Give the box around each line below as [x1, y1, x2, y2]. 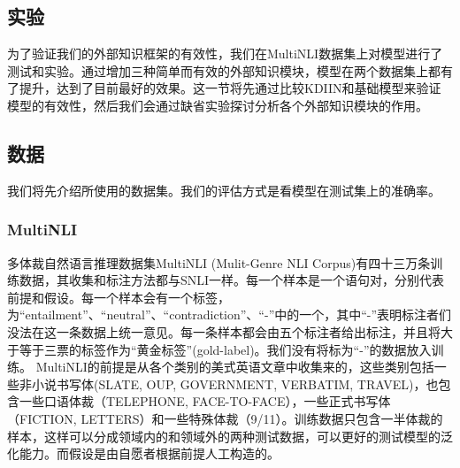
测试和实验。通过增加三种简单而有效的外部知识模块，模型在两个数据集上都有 [7, 61, 453, 80]
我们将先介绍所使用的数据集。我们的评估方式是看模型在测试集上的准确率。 [7, 180, 441, 199]
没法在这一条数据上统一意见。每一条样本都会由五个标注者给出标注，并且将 [7, 322, 441, 341]
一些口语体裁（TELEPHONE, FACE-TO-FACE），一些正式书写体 [19, 392, 391, 410]
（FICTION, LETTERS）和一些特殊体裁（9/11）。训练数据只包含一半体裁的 [7, 409, 443, 427]
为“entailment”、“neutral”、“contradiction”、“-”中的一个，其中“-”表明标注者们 [7, 305, 452, 324]
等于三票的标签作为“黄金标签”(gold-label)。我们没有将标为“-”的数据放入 [19, 340, 432, 358]
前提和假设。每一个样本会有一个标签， [7, 288, 230, 306]
